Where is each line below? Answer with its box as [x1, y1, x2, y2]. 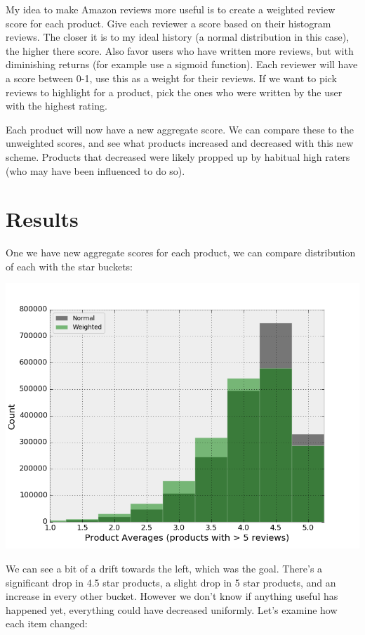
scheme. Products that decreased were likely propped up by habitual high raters [6, 149, 350, 164]
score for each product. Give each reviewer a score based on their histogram [6, 15, 331, 30]
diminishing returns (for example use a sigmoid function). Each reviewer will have [6, 57, 358, 72]
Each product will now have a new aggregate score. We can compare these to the [6, 122, 354, 136]
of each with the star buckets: [6, 258, 133, 273]
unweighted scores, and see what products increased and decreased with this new [6, 136, 354, 150]
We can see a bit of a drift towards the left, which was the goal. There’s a [6, 561, 323, 576]
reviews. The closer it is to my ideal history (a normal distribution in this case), [6, 30, 350, 44]
